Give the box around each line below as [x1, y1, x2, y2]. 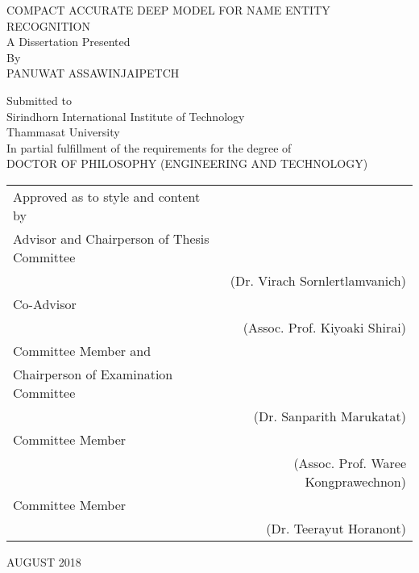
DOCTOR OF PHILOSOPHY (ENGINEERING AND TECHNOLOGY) [6, 155, 368, 172]
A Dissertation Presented [6, 33, 131, 50]
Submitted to [6, 91, 72, 108]
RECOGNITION [6, 17, 90, 34]
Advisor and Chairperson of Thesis [13, 228, 209, 248]
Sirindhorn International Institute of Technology [6, 107, 245, 124]
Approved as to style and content [13, 186, 201, 206]
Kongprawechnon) [305, 471, 406, 491]
